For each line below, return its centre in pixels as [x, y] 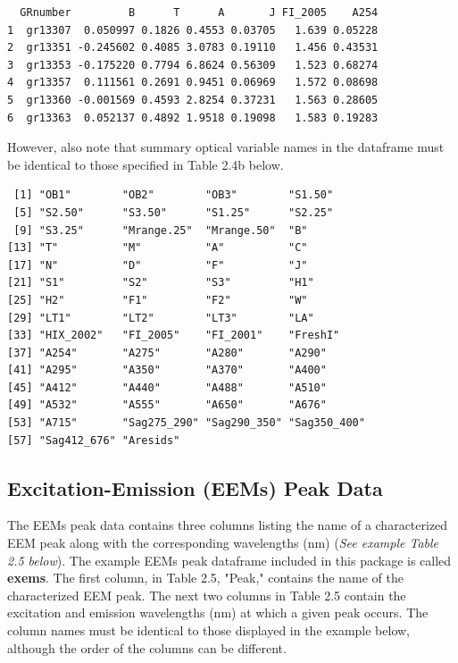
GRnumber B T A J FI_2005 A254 [199, 13]
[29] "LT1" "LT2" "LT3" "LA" [161, 318]
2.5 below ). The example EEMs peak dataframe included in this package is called [229, 560]
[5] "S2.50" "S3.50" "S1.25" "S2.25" [174, 212]
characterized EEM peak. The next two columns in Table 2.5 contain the [207, 595]
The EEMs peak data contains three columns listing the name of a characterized [228, 525]
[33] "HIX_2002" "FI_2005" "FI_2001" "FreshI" [174, 336]
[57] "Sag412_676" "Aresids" [94, 440]
